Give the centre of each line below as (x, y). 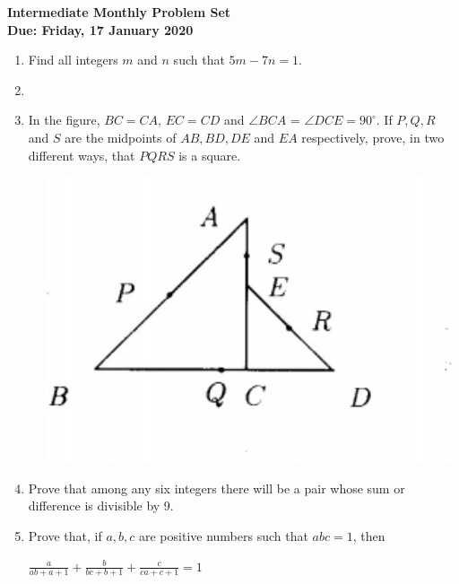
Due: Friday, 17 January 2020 (100, 29)
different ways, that (82, 155)
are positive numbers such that (223, 535)
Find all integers (73, 60)
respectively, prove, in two (373, 137)
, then (369, 535)
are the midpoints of (121, 137)
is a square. (210, 155)
